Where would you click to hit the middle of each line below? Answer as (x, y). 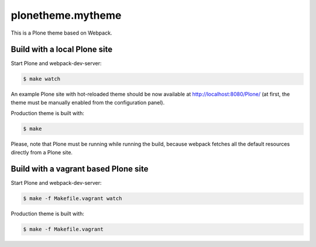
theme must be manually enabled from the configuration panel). (88, 102)
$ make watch (42, 79)
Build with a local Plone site (62, 50)
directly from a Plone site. (42, 152)
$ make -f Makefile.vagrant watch (73, 199)
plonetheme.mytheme (66, 15)
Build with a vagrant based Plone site (80, 169)
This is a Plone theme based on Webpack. (61, 33)
